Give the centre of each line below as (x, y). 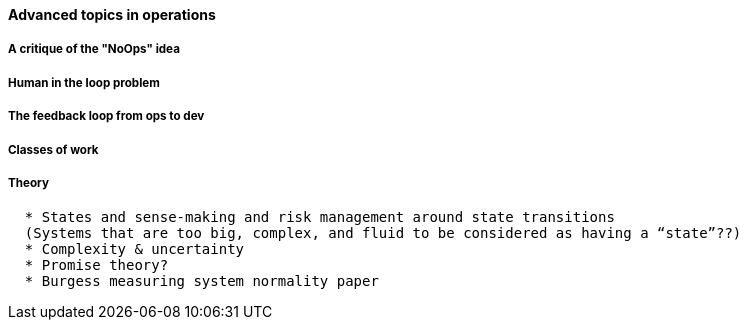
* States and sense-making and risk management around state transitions (319, 217)
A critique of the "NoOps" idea (94, 49)
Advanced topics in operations (112, 14)
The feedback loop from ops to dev (106, 116)
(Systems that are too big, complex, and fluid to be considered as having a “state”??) (383, 233)
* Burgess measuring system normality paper (201, 281)
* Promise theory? (96, 265)
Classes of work (53, 149)
